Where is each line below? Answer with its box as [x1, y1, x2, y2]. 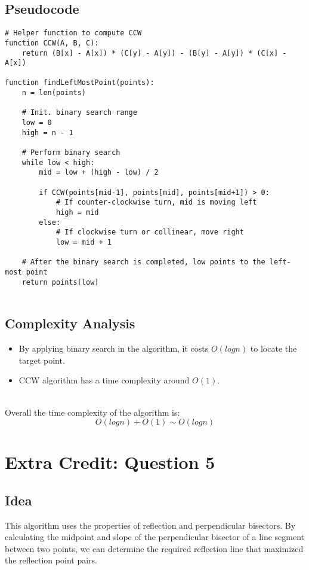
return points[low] [21, 278, 99, 286]
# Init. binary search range [21, 108, 137, 117]
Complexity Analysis [5, 314, 135, 333]
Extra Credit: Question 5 [5, 450, 215, 474]
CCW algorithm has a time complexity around [18, 374, 190, 386]
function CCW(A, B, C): [5, 38, 99, 47]
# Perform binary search [21, 148, 120, 157]
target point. [18, 353, 65, 366]
